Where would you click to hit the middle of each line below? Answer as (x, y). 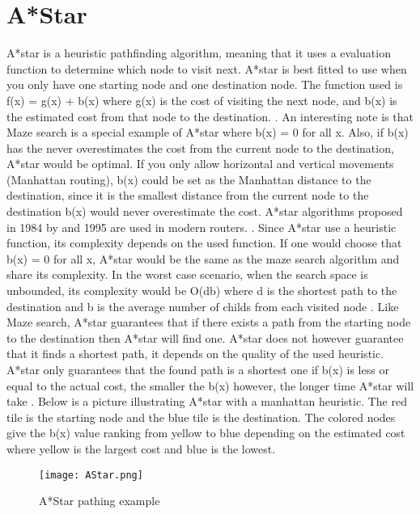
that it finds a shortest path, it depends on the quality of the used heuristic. (195, 354)
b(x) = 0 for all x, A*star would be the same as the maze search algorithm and (203, 258)
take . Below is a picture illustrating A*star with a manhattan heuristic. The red (207, 401)
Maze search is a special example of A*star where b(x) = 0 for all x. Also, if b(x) (208, 132)
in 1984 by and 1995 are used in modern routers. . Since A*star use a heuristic (202, 227)
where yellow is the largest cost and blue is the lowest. (141, 448)
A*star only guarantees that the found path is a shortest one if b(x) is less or (198, 369)
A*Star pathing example (100, 501)
